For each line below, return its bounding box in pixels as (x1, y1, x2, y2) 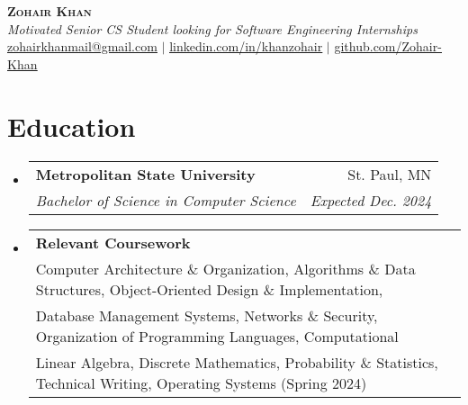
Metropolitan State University (35, 163, 256, 184)
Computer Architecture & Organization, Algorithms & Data (35, 257, 416, 279)
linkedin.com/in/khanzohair (169, 37, 323, 56)
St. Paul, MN (347, 163, 432, 184)
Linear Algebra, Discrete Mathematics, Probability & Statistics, (35, 351, 438, 373)
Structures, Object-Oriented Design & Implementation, (35, 278, 383, 300)
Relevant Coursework (35, 231, 191, 253)
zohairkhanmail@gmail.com (7, 37, 157, 56)
